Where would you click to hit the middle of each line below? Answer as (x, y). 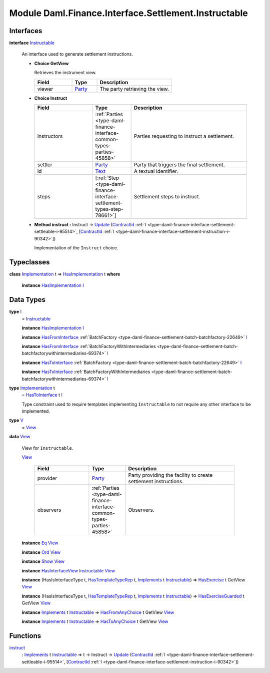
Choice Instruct (51, 98)
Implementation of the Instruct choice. (76, 248)
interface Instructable (32, 43)
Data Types (27, 300)
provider (47, 478)
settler (45, 165)
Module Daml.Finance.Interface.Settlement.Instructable (129, 13)
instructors (50, 136)
